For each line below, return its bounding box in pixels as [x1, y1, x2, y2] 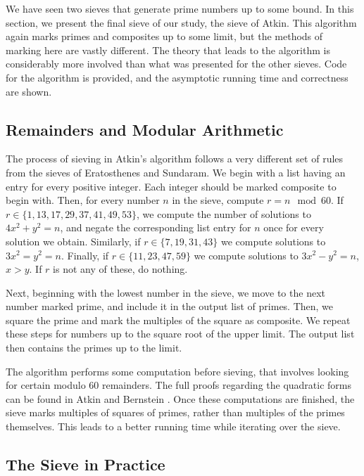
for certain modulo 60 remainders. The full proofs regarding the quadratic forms [6, 378, 352, 392]
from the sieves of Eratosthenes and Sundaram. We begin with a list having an [6, 165, 346, 179]
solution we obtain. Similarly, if [6, 233, 141, 248]
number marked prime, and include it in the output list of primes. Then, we [6, 299, 334, 314]
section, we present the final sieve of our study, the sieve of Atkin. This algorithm [6, 15, 357, 30]
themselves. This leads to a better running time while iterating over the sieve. [6, 419, 341, 434]
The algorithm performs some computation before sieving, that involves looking [6, 364, 349, 378]
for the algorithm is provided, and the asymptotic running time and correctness [6, 70, 349, 84]
